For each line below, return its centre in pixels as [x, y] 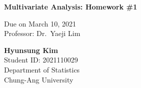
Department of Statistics [42, 69]
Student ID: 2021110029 [41, 60]
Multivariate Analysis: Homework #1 [71, 6]
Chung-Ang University [39, 79]
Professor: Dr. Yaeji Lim [42, 33]
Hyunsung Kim [31, 50]
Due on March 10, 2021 [40, 23]
